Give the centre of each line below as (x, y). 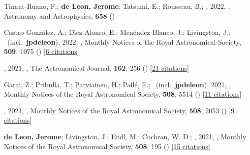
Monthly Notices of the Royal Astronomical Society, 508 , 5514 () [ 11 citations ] (123, 94)
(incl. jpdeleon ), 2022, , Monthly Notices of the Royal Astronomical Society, (124, 41)
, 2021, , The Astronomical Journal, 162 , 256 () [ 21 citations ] (96, 67)
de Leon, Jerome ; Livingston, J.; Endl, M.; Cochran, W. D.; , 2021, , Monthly (125, 136)
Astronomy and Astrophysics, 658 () (60, 15)
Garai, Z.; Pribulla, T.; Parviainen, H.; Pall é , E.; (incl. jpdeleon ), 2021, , (118, 84)
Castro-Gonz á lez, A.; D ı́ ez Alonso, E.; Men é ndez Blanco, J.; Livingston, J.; (117, 32)
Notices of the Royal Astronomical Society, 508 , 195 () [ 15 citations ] (107, 146)
